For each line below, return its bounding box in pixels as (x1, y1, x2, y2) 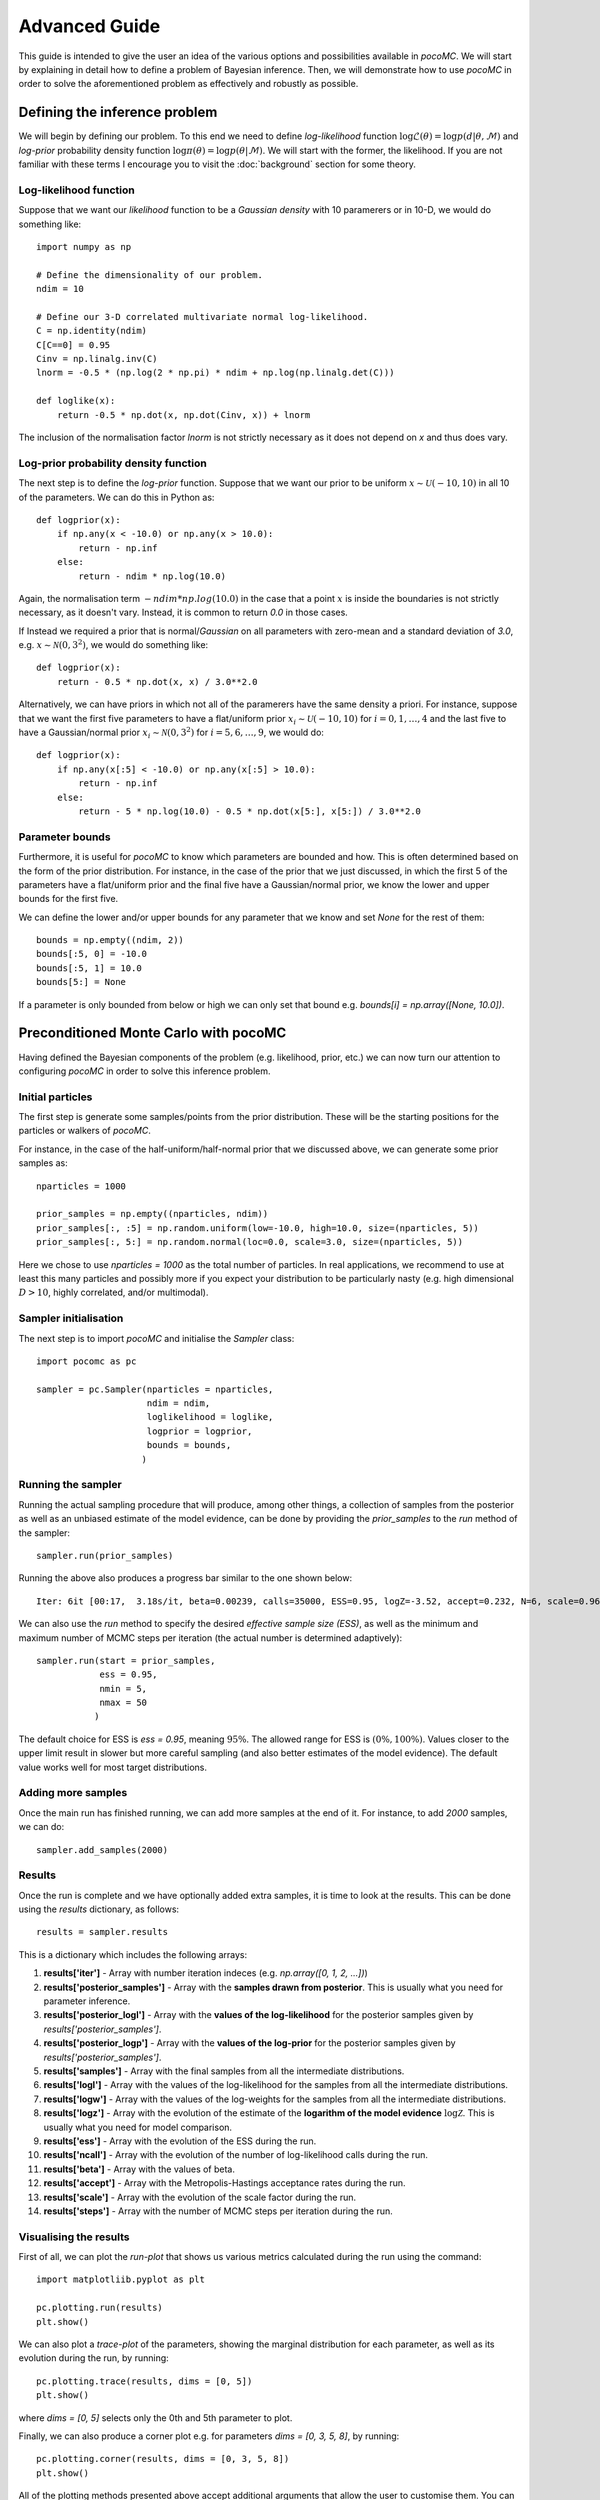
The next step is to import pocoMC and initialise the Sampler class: (18, 1332, 295, 1344)
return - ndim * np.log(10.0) (78, 570, 227, 582)
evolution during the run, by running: (18, 2352, 169, 2364)
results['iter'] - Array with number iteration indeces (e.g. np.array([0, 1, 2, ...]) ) (43, 1967, 369, 1979)
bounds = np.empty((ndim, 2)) (36, 935, 185, 946)
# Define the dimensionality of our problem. (36, 269, 264, 280)
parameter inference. (43, 1995, 131, 2007)
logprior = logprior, (146, 1425, 253, 1437)
